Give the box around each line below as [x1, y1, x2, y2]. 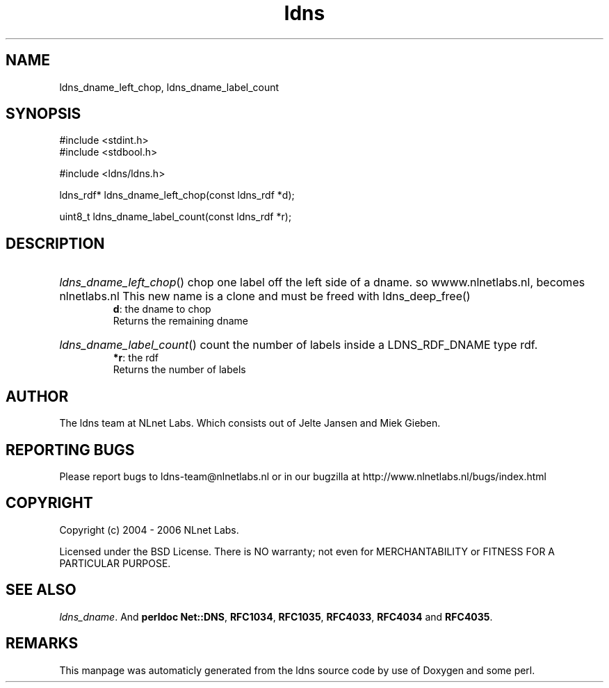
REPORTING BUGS [6, 441, 135, 459]
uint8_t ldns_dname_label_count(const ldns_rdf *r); [59, 211, 292, 223]
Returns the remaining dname [113, 315, 248, 327]
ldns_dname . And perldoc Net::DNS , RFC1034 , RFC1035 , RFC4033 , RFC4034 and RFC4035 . [59, 610, 493, 623]
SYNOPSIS [6, 105, 81, 123]
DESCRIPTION [6, 234, 105, 252]
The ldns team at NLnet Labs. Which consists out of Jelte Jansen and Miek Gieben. [59, 417, 441, 429]
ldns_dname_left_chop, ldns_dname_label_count [59, 81, 279, 93]
